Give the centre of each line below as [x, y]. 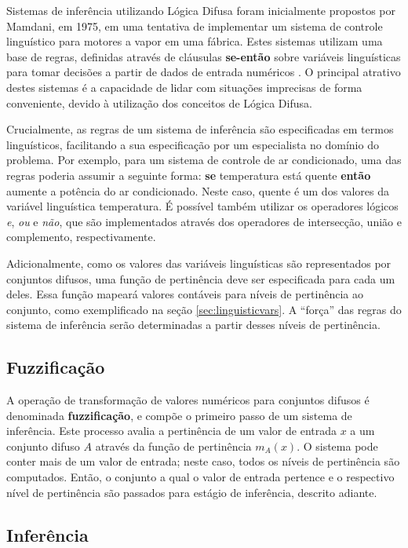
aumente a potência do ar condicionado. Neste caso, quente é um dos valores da [198, 190]
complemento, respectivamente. [81, 237]
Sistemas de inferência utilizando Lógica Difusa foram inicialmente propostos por [201, 10]
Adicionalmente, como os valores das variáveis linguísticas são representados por [199, 263]
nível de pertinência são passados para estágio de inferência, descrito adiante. [192, 492]
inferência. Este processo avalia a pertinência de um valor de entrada [171, 431]
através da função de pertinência [173, 446]
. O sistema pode [337, 446]
